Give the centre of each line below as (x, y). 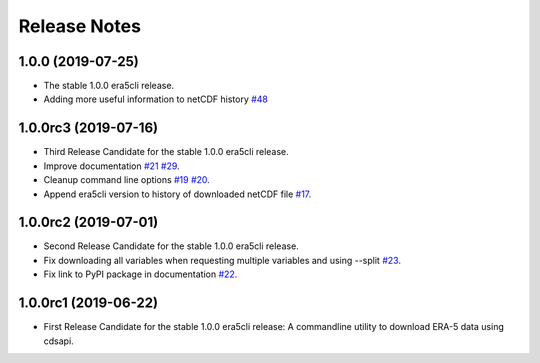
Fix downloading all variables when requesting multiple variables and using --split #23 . (222, 260)
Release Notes (80, 26)
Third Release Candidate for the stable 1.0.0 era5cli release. (166, 152)
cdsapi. (58, 341)
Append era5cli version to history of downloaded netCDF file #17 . (177, 194)
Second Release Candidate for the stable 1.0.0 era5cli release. (171, 246)
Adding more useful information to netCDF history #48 (156, 99)
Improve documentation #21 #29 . (111, 166)
